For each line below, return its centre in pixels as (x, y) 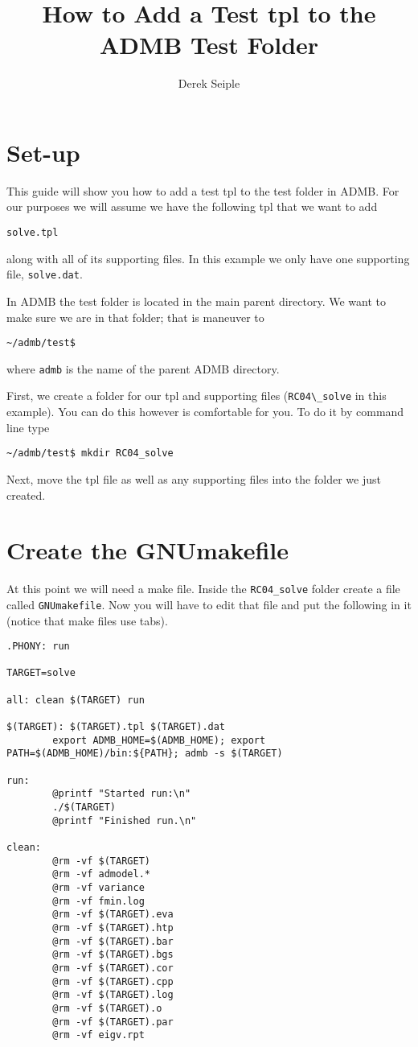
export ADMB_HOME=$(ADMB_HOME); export (159, 740)
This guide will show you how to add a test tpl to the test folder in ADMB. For (203, 190)
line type (28, 427)
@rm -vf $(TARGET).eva (113, 915)
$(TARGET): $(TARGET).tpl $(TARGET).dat (116, 727)
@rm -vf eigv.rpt (98, 1035)
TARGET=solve (41, 673)
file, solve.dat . (45, 274)
